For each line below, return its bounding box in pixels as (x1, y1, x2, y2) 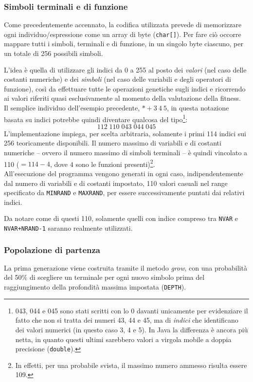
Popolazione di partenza (4, 243, 100, 255)
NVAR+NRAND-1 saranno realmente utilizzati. (4, 223, 133, 233)
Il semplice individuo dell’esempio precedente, (4, 103, 140, 113)
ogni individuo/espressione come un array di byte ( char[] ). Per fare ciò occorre (4, 29, 241, 39)
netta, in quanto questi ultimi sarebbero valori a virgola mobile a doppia (15, 334, 232, 344)
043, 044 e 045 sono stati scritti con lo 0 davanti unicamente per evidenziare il (15, 305, 248, 315)
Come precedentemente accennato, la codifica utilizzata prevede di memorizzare (4, 19, 242, 30)
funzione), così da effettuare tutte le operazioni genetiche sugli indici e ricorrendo (4, 83, 246, 93)
